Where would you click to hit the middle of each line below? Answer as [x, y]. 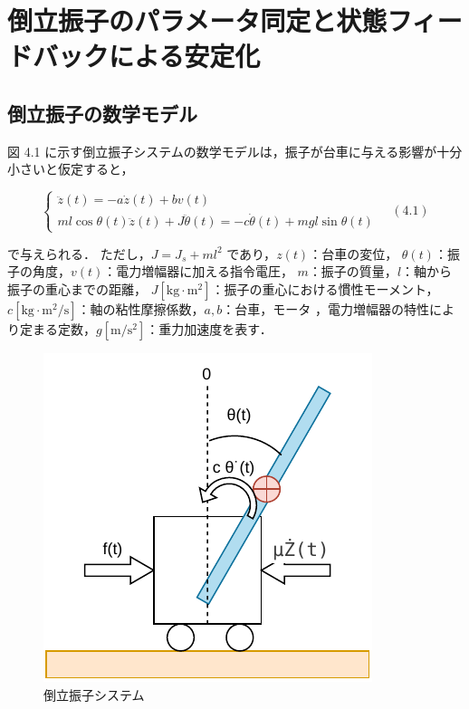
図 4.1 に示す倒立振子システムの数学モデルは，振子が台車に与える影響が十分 [235, 151]
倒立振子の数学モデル [102, 113]
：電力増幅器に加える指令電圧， [198, 271]
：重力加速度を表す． [209, 328]
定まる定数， [57, 328]
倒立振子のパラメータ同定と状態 [197, 20]
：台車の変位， [354, 253]
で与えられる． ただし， [79, 253]
